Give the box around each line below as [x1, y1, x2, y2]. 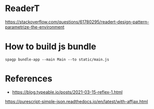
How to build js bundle [5, 41, 96, 52]
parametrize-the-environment [5, 24, 64, 30]
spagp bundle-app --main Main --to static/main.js [5, 57, 109, 62]
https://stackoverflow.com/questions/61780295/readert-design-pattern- [5, 19, 149, 25]
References [5, 73, 52, 84]
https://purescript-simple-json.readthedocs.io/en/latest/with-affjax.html [5, 98, 148, 104]
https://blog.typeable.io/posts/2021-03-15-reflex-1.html [12, 89, 123, 95]
